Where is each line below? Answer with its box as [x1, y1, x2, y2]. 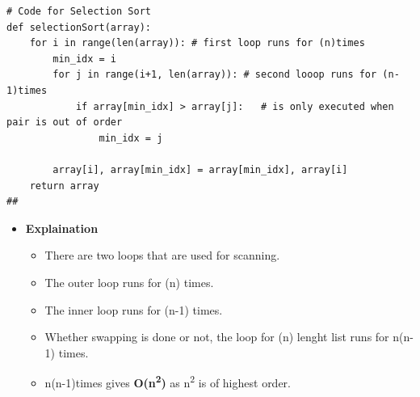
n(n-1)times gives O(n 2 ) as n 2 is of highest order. [44, 372, 292, 391]
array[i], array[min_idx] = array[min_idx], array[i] [52, 163, 348, 175]
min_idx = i [52, 53, 117, 65]
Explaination [25, 219, 99, 236]
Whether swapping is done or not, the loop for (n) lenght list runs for [44, 328, 389, 345]
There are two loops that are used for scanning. [44, 247, 280, 264]
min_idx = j [99, 132, 163, 144]
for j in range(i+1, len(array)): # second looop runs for [52, 69, 377, 81]
